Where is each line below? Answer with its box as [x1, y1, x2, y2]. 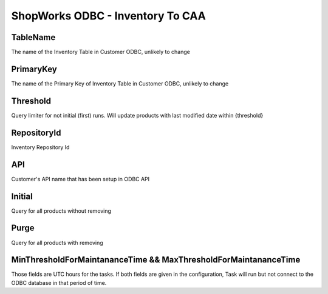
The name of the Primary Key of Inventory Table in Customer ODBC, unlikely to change [11, 79, 229, 87]
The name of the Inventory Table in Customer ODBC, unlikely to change [11, 48, 191, 56]
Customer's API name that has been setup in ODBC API [11, 175, 150, 182]
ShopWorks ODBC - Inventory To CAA [11, 9, 206, 22]
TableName [11, 32, 56, 42]
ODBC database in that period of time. [11, 279, 107, 286]
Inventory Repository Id [11, 143, 70, 151]
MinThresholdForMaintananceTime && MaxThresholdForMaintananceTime [11, 255, 301, 265]
